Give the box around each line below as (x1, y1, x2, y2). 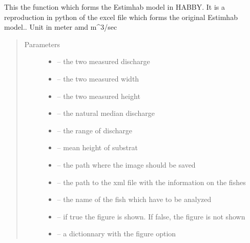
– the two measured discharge (57, 56, 150, 67)
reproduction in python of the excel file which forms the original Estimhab (4, 11, 238, 22)
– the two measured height (57, 90, 140, 101)
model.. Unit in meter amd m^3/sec (4, 22, 117, 32)
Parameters (24, 38, 60, 49)
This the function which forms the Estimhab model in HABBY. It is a (4, 2, 225, 12)
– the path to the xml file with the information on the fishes (57, 176, 246, 187)
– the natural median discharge (57, 108, 155, 118)
